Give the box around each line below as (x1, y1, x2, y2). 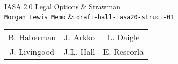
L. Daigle (107, 31, 140, 43)
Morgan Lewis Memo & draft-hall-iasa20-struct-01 (4, 11, 174, 21)
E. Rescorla (103, 46, 144, 58)
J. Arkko (64, 31, 95, 43)
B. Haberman (8, 31, 56, 43)
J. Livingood (10, 46, 55, 58)
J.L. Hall (64, 46, 95, 58)
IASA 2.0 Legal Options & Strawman (4, 1, 120, 11)
